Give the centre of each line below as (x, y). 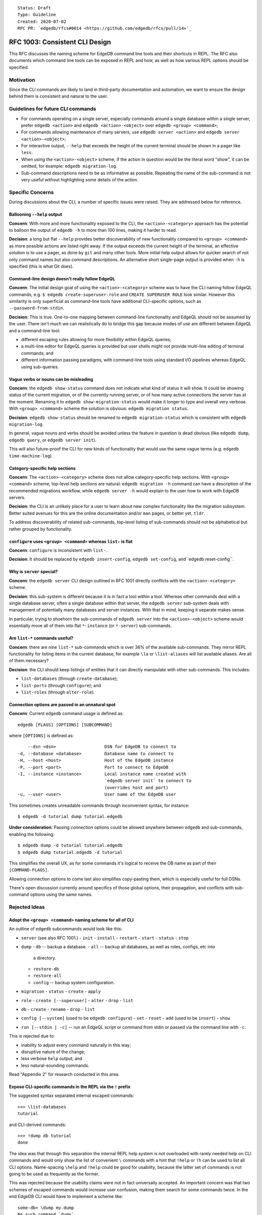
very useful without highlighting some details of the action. (80, 180)
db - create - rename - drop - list (58, 1009)
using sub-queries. (40, 366)
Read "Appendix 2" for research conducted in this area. (64, 1075)
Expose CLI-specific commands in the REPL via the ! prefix (70, 1087)
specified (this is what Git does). (41, 266)
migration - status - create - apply (61, 991)
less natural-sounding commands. (55, 1065)
